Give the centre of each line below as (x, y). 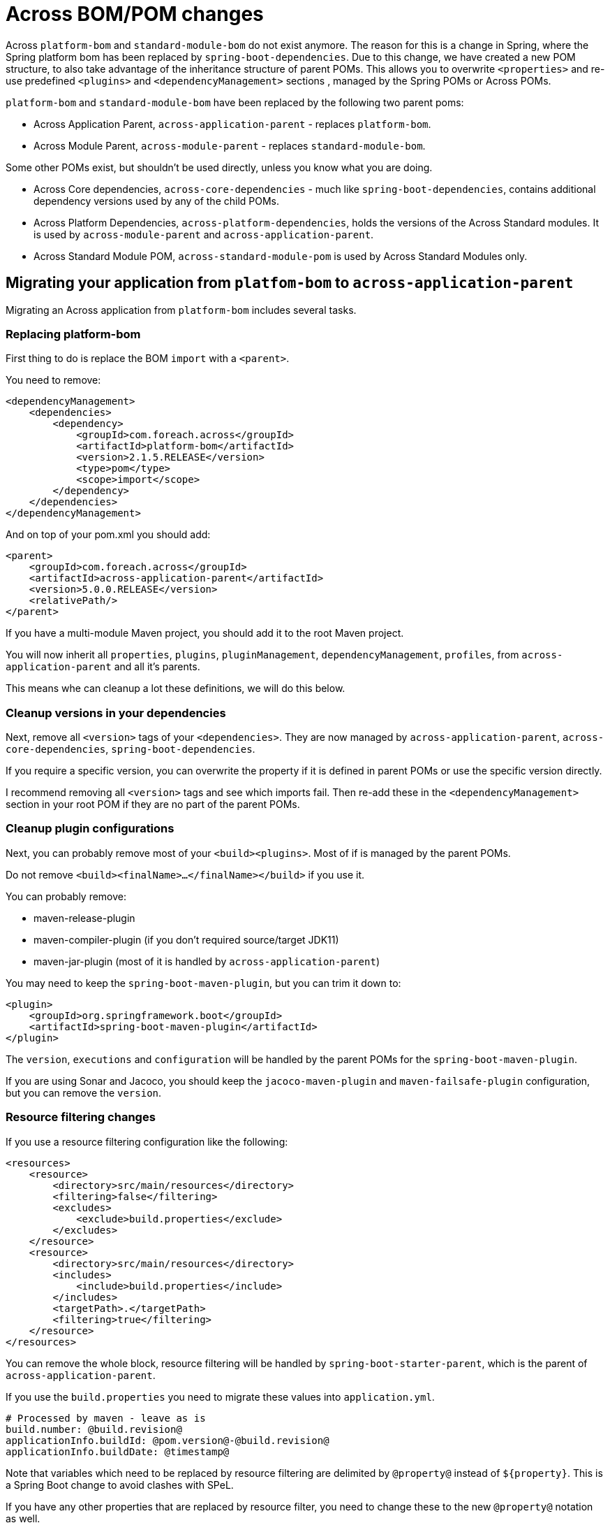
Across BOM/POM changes (135, 14)
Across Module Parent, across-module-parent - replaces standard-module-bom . (230, 145)
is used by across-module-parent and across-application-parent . (204, 234)
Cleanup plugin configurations (90, 829)
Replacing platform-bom (73, 334)
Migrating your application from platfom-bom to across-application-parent (290, 283)
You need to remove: (53, 380)
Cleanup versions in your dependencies (116, 713)
